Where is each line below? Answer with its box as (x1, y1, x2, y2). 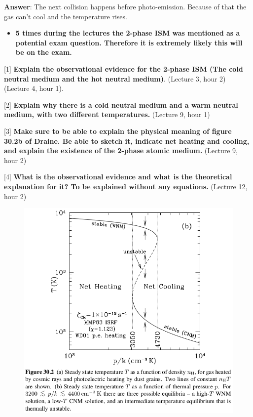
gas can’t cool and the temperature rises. (4, 11, 127, 21)
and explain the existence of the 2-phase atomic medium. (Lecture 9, (4, 145, 238, 156)
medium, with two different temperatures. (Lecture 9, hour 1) (4, 109, 210, 120)
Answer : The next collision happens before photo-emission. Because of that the (4, 1, 247, 11)
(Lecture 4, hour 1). (4, 83, 64, 93)
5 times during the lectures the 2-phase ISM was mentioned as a (15, 28, 240, 38)
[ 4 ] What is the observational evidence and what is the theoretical (4, 171, 232, 182)
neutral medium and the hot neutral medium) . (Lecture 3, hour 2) (4, 73, 226, 83)
